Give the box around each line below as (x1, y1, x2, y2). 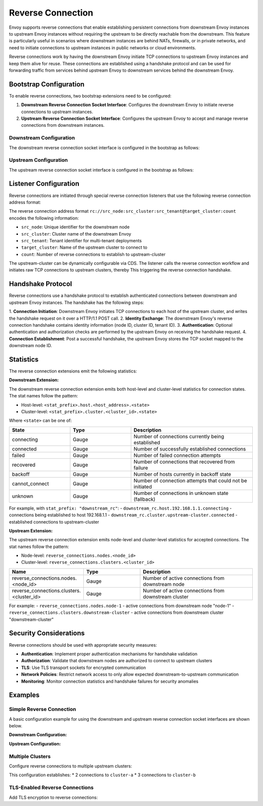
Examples (9, 691, 40, 699)
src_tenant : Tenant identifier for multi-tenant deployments (21, 237, 142, 243)
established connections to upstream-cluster (9, 519, 99, 525)
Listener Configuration (9, 179, 80, 188)
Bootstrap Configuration (9, 80, 85, 88)
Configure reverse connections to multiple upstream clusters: (9, 763, 132, 769)
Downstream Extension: (9, 377, 59, 383)
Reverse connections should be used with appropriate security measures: (9, 642, 157, 648)
